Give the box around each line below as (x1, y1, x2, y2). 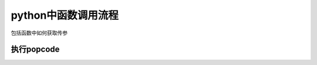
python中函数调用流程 (11, 9, 119, 22)
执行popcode (11, 45, 60, 54)
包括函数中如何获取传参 (11, 29, 68, 36)
